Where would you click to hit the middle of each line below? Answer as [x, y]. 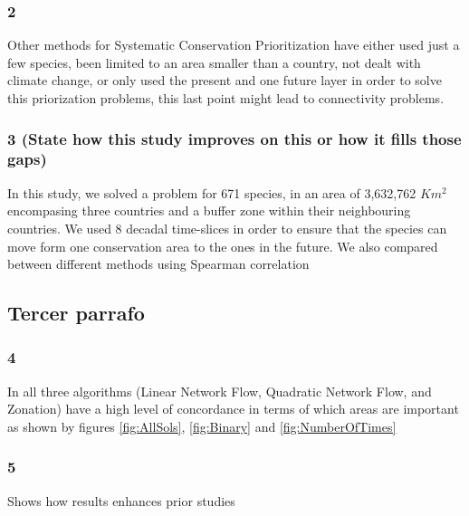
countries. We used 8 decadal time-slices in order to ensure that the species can [227, 228]
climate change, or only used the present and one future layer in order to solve [225, 80]
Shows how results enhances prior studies [121, 500]
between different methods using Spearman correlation [158, 264]
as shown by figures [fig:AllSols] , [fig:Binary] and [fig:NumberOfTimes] [202, 426]
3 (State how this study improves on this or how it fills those [234, 138]
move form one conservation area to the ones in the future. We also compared [223, 246]
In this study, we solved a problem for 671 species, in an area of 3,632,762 [212, 192]
